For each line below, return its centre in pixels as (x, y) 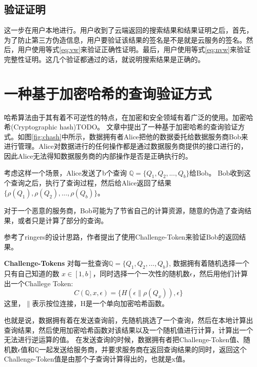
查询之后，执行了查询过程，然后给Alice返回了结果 (91, 183)
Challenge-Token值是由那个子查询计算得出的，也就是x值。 (97, 359)
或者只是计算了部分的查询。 (63, 220)
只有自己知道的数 (32, 274)
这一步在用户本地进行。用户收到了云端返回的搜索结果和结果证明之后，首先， (128, 30)
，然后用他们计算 (220, 274)
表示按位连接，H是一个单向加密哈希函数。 (100, 303)
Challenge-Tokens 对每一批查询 (56, 263)
